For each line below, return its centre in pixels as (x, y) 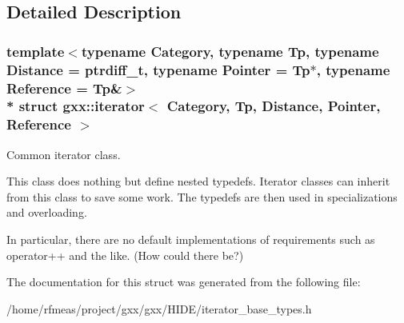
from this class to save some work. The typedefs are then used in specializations (202, 196)
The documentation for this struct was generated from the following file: (184, 282)
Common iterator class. (64, 154)
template (36, 51)
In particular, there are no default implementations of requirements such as (191, 239)
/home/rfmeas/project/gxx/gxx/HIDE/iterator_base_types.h (159, 308)
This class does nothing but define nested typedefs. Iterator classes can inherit (198, 181)
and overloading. (47, 212)
